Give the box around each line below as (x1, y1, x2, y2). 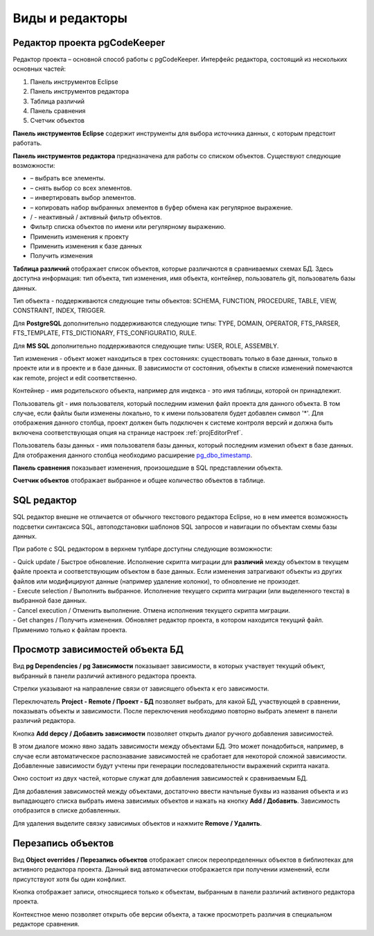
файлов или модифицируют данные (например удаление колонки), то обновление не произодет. (12, 577, 301, 586)
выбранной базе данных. (12, 597, 87, 605)
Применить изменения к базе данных (30, 242, 142, 250)
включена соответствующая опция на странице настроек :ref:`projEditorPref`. (12, 428, 243, 436)
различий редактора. (12, 717, 76, 725)
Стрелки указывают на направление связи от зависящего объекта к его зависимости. (12, 684, 269, 693)
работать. (12, 139, 42, 147)
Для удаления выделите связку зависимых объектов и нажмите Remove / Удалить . (12, 819, 262, 827)
